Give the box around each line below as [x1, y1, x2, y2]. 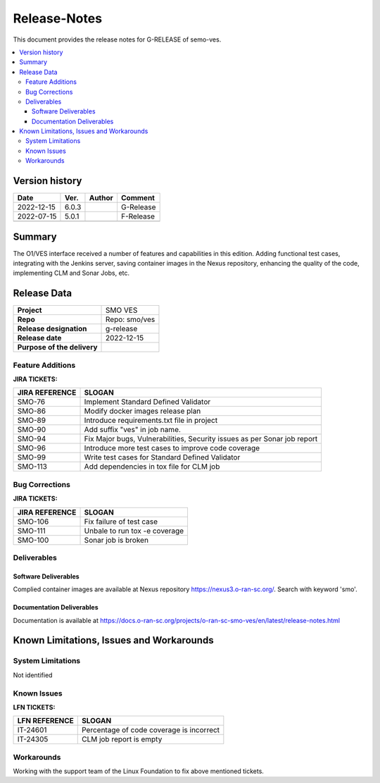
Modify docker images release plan [84, 406, 201, 416]
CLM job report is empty [81, 734, 163, 744]
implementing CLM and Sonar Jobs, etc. [13, 269, 130, 278]
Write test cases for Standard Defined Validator [84, 452, 241, 462]
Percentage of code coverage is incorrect [81, 725, 220, 735]
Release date [17, 333, 62, 343]
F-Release [120, 211, 155, 221]
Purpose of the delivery [17, 343, 98, 352]
